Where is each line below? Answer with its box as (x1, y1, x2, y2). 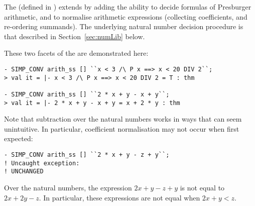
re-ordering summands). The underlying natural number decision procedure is (4, 21, 243, 32)
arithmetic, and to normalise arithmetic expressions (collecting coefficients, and (4, 11, 247, 22)
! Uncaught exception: (4, 159, 80, 167)
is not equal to (180, 182, 225, 192)
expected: (4, 133, 33, 144)
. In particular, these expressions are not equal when (39, 192, 200, 202)
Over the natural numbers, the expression (4, 182, 132, 192)
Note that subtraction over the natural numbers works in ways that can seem (4, 114, 242, 124)
